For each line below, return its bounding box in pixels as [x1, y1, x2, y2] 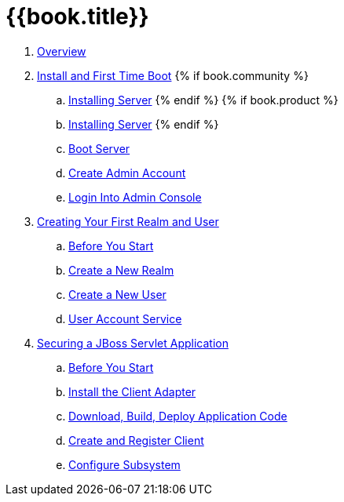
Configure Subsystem [68, 457, 181, 471]
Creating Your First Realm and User [37, 214, 219, 228]
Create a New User [68, 287, 167, 301]
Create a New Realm [68, 263, 174, 277]
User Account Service [68, 311, 182, 326]
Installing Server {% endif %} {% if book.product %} [68, 93, 339, 107]
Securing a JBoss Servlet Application [37, 336, 229, 350]
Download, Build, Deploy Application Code [68, 409, 287, 423]
